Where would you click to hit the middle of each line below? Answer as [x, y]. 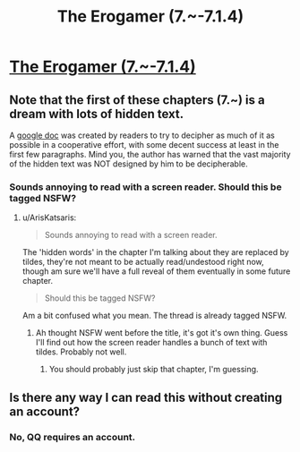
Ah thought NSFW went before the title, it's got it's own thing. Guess [162, 333]
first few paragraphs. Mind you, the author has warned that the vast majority [150, 154]
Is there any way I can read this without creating [146, 397]
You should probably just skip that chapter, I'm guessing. [154, 370]
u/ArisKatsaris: [49, 217]
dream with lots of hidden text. [97, 114]
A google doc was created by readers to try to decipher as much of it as [142, 135]
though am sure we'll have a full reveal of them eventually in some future [156, 271]
